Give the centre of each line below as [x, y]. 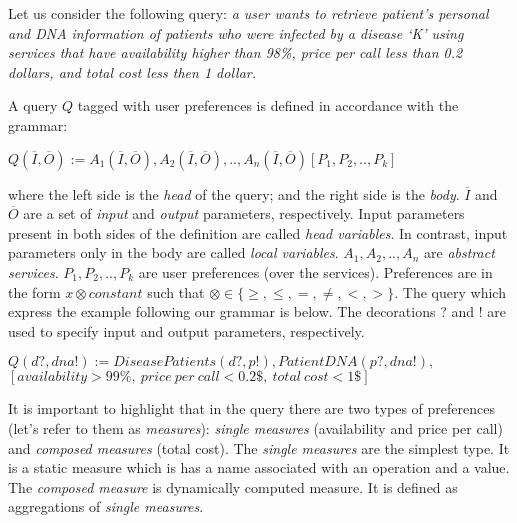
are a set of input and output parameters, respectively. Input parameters [244, 213]
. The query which [450, 291]
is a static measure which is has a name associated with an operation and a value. [259, 467]
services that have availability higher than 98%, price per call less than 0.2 [235, 52]
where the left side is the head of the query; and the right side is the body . [234, 193]
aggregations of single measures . [106, 506]
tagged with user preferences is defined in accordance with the [268, 105]
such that [176, 291]
